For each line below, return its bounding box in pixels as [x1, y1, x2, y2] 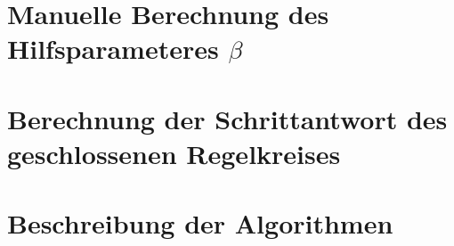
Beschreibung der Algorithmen [7, 205, 393, 242]
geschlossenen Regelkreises [7, 135, 341, 171]
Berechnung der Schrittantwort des [7, 100, 448, 136]
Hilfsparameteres [7, 30, 219, 67]
